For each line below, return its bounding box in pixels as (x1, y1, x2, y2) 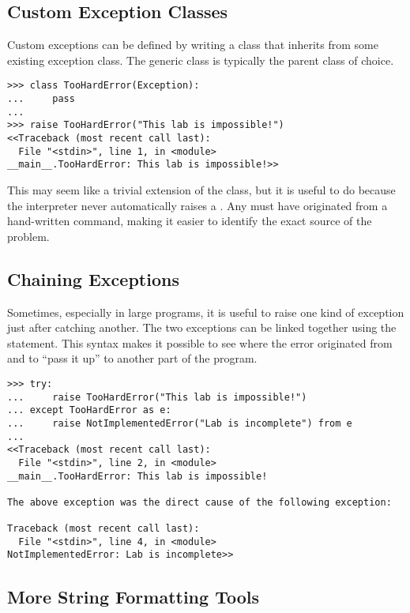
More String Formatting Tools (7, 584, 259, 608)
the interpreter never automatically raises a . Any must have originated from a (7, 197, 388, 213)
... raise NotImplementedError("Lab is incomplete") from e (7, 417, 352, 429)
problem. (7, 228, 50, 244)
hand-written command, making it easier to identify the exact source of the (7, 212, 372, 229)
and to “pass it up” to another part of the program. (7, 350, 258, 367)
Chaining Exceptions (7, 266, 179, 291)
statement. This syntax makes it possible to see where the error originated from (7, 334, 393, 351)
